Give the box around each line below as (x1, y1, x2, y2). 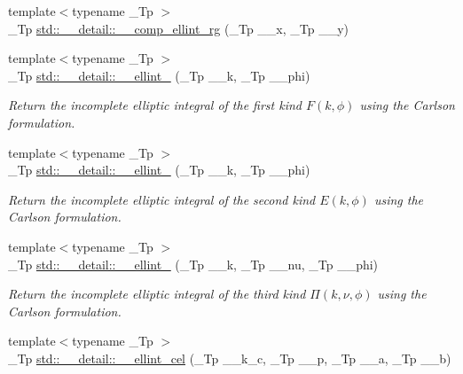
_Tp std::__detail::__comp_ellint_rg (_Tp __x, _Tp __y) (8, 19, 349, 37)
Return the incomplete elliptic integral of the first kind (8, 96, 302, 114)
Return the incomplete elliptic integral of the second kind (8, 190, 316, 208)
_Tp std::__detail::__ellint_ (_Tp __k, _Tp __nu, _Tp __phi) (8, 254, 379, 273)
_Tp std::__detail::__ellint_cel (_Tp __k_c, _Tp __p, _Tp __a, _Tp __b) (8, 348, 451, 367)
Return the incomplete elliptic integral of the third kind (8, 284, 306, 303)
